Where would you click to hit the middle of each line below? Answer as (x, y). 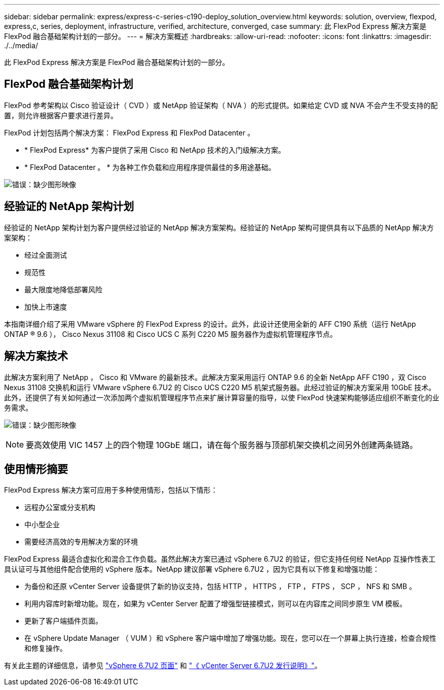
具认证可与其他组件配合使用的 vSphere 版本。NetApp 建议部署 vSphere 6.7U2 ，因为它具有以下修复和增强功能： (192, 569)
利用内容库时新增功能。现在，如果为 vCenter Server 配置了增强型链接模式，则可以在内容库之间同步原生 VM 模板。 (216, 604)
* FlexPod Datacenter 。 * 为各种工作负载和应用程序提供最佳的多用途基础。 (150, 167)
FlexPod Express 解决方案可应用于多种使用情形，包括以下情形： (111, 490)
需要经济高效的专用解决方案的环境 (81, 542)
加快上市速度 (46, 306)
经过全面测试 (46, 255)
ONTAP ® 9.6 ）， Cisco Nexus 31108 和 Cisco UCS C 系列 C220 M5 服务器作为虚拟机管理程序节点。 (171, 334)
